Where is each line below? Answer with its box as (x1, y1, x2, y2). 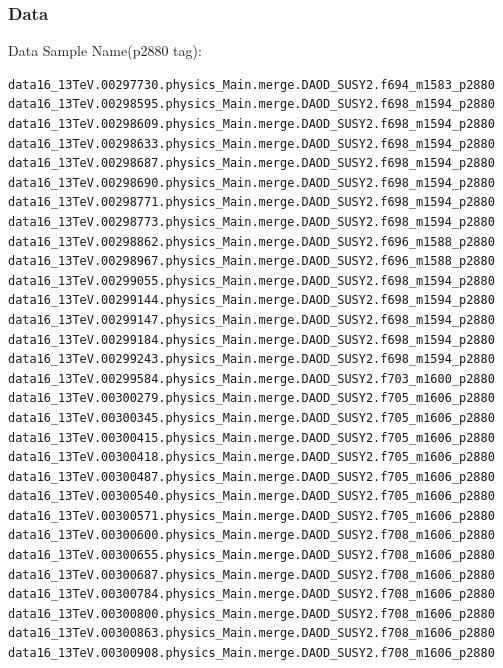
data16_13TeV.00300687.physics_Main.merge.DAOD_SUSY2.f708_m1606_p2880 (8, 567, 495, 582)
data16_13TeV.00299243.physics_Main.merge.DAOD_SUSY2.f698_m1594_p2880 (8, 352, 495, 367)
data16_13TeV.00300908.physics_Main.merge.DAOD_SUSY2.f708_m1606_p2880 (8, 646, 495, 661)
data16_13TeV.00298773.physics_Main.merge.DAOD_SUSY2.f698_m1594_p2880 (8, 214, 495, 229)
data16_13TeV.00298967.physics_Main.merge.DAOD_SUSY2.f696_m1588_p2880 (8, 254, 495, 269)
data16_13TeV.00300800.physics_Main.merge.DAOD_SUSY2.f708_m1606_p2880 (8, 606, 495, 621)
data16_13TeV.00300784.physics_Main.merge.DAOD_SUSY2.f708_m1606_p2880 (8, 587, 495, 602)
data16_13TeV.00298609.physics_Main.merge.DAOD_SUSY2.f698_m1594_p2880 (8, 117, 495, 131)
